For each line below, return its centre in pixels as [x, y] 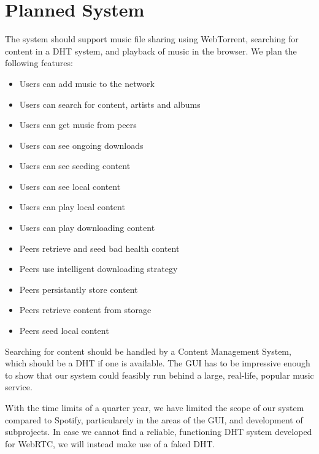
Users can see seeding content [75, 166]
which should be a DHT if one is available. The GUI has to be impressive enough [158, 363]
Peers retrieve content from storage [85, 310]
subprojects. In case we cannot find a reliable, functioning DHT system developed [159, 432]
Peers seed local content [64, 331]
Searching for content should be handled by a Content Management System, [148, 351]
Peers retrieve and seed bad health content [99, 248]
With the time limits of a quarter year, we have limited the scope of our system [155, 407]
